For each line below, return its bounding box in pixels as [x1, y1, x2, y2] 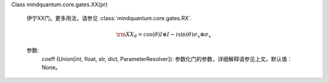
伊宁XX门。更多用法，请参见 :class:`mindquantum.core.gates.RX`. [26, 15, 192, 22]
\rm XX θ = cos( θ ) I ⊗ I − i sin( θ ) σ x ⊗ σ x [116, 31, 211, 39]
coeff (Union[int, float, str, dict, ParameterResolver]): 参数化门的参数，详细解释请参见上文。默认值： [41, 55, 292, 62]
